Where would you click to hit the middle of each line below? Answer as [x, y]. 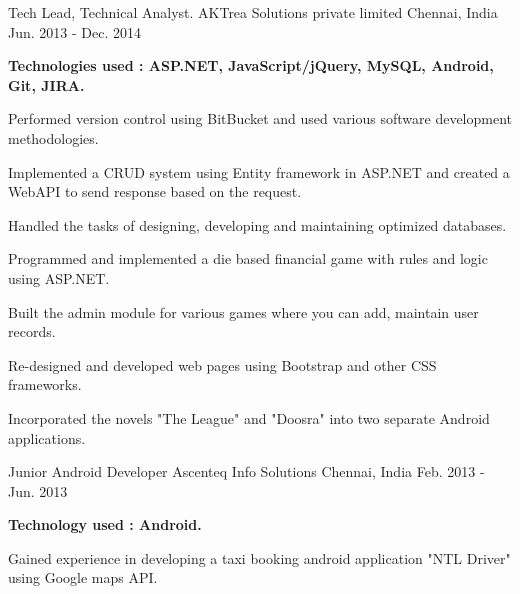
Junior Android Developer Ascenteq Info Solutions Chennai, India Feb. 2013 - [246, 471]
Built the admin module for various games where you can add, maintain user [243, 311]
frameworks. [45, 384]
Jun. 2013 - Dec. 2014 [74, 31]
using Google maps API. [83, 577]
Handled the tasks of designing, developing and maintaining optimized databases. [257, 224]
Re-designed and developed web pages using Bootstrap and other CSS [222, 364]
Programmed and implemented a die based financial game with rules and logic [248, 258]
